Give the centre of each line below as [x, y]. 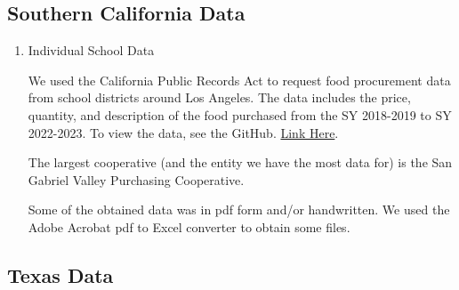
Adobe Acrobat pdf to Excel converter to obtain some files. [189, 226]
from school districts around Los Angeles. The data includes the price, [219, 97]
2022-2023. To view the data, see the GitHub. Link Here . [183, 132]
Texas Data [60, 274]
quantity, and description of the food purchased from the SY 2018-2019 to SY [240, 114]
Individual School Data [91, 50]
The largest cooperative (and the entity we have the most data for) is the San [240, 162]
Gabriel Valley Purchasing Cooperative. [136, 179]
